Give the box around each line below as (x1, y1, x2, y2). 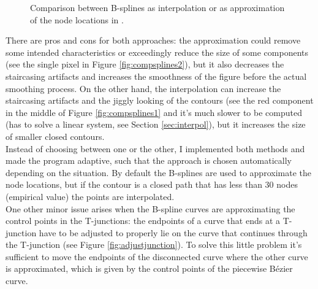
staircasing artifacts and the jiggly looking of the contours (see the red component (6, 94, 314, 107)
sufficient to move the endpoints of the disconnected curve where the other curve (6, 250, 308, 263)
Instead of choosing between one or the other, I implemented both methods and (6, 142, 305, 155)
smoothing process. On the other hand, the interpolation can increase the (6, 82, 281, 94)
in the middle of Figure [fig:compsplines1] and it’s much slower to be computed (6, 106, 302, 118)
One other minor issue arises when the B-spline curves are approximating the (6, 202, 295, 215)
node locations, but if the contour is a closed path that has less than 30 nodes (6, 178, 298, 191)
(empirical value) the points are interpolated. (6, 190, 175, 202)
